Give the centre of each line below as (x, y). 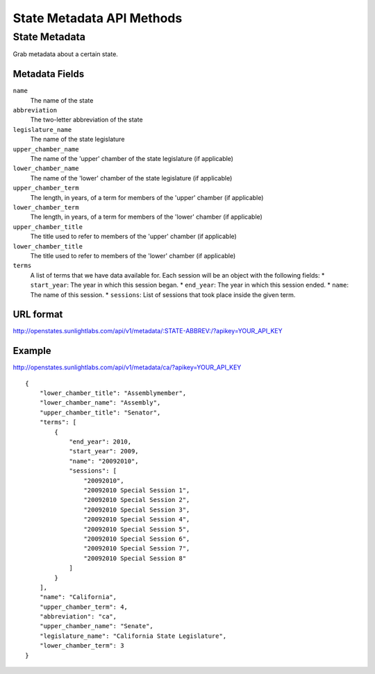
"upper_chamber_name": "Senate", (97, 626)
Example (32, 351)
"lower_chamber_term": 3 (82, 646)
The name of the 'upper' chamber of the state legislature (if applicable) (132, 159)
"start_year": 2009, (104, 452)
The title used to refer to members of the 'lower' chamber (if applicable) (133, 255)
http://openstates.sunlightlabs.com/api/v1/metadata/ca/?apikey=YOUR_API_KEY (127, 367)
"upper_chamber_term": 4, (84, 607)
